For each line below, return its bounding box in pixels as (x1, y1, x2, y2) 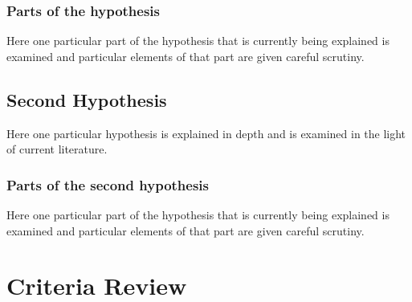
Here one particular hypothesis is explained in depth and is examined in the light (6, 124, 406, 141)
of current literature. (6, 141, 108, 157)
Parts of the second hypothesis (6, 174, 209, 194)
